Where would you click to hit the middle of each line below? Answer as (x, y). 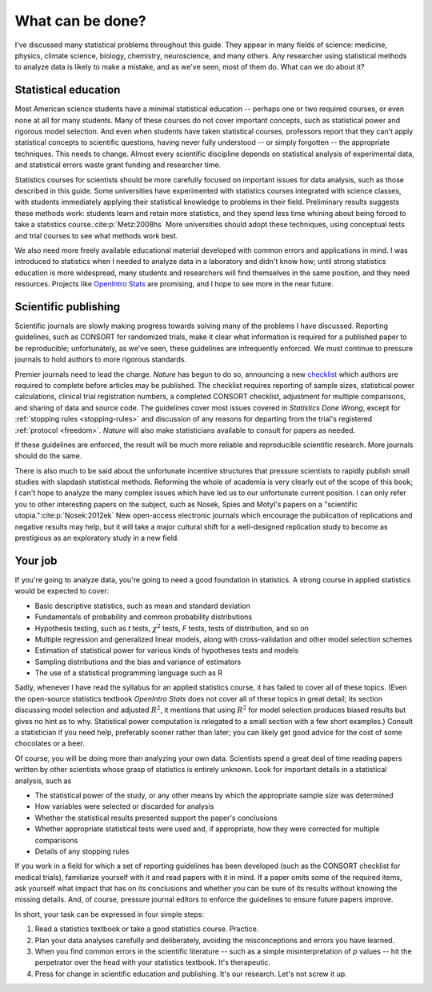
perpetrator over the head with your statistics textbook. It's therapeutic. (153, 962)
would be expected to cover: (62, 591)
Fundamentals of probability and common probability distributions (143, 617)
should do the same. (48, 456)
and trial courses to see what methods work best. (96, 235)
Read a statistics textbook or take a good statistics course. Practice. (147, 929)
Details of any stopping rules (82, 851)
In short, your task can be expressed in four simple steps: (110, 914)
